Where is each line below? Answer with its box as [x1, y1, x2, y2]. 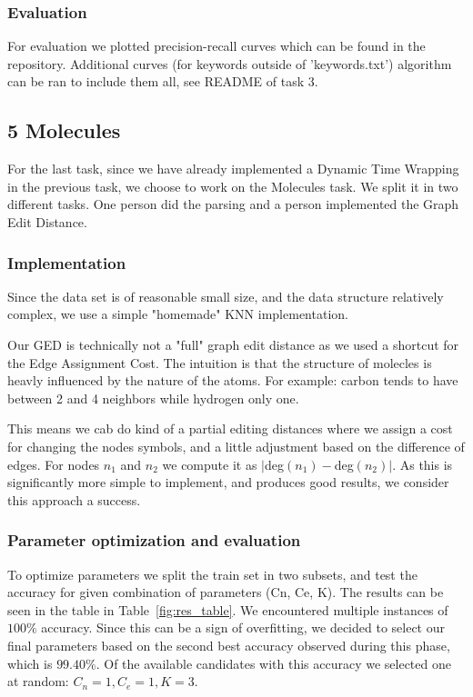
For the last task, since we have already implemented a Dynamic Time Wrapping [7, 159, 459, 178]
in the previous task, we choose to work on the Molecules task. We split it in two [7, 176, 458, 195]
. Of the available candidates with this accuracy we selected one [96, 653, 451, 672]
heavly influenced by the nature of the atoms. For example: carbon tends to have [7, 371, 458, 390]
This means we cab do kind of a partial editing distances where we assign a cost [7, 419, 453, 438]
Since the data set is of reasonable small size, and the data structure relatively [7, 286, 444, 305]
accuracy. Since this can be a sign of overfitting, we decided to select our [41, 618, 445, 637]
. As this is [392, 454, 453, 473]
